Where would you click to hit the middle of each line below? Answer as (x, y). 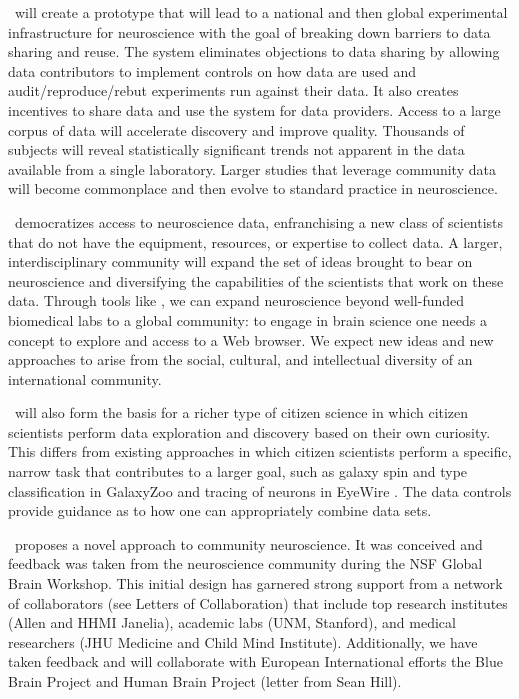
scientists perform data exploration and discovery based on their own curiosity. (249, 431)
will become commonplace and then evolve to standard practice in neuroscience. (253, 188)
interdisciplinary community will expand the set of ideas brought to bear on (240, 261)
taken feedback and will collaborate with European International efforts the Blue (255, 661)
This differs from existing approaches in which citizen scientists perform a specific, (260, 451)
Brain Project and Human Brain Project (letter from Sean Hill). (205, 681)
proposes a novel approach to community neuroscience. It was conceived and (248, 543)
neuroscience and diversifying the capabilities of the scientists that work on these (256, 280)
